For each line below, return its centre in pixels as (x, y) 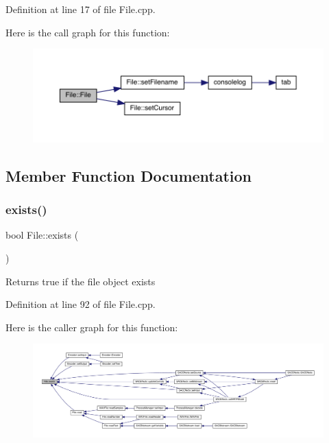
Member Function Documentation (129, 175)
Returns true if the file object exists (81, 281)
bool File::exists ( (42, 235)
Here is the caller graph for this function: (92, 327)
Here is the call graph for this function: (88, 32)
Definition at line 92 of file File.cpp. (81, 304)
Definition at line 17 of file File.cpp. (81, 9)
